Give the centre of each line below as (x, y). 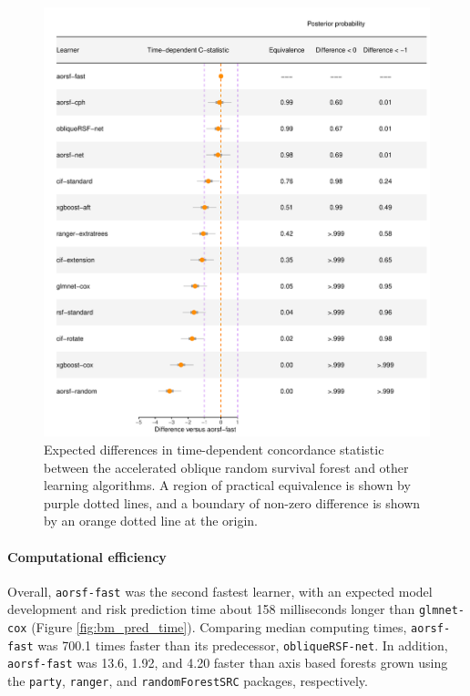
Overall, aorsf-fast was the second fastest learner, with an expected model (220, 591)
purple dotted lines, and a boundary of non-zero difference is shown (232, 502)
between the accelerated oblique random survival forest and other (226, 467)
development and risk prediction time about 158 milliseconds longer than (211, 609)
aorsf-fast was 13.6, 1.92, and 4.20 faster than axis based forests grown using (228, 663)
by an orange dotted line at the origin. (151, 521)
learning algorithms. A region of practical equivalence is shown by (227, 485)
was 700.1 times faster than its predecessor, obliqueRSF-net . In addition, (243, 645)
